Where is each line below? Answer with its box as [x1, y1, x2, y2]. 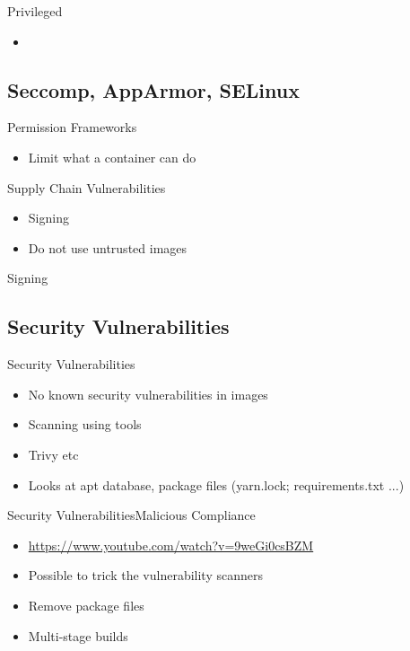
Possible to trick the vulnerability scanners [28, 566, 263, 585]
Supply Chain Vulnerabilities [7, 178, 166, 197]
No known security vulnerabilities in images [28, 384, 268, 403]
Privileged [7, 2, 63, 20]
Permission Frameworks [7, 118, 137, 136]
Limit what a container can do [28, 147, 196, 166]
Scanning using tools [28, 415, 142, 434]
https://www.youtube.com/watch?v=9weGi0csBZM [28, 535, 314, 554]
